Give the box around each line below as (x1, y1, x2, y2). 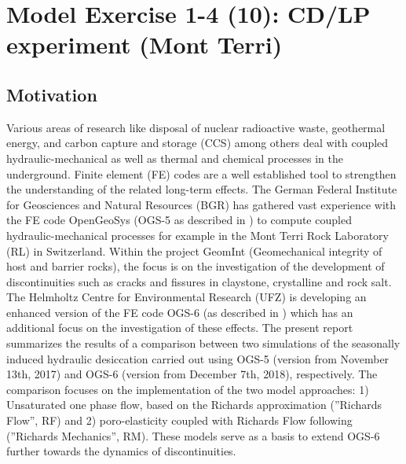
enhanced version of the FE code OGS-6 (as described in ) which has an (6, 304, 353, 320)
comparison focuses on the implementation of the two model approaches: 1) (6, 381, 369, 397)
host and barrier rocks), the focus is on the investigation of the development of (6, 258, 385, 274)
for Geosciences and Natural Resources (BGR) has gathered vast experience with (6, 196, 397, 212)
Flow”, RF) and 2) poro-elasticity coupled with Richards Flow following (6, 412, 353, 429)
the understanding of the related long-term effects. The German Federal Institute (6, 181, 397, 197)
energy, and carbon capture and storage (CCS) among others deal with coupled (6, 134, 389, 151)
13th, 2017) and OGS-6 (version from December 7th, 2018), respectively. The (6, 366, 378, 382)
